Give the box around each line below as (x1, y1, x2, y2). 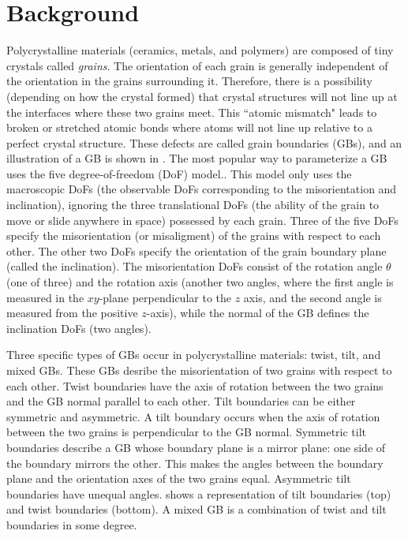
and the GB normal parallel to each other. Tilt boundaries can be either (6, 393, 356, 409)
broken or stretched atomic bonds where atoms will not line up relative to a (6, 119, 372, 136)
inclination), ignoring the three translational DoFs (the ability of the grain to (6, 196, 380, 213)
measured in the (6, 289, 84, 305)
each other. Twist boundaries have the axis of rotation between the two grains (6, 377, 384, 394)
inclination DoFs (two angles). (6, 319, 152, 336)
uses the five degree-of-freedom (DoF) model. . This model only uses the (6, 165, 352, 181)
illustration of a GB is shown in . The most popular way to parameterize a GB (6, 150, 387, 166)
